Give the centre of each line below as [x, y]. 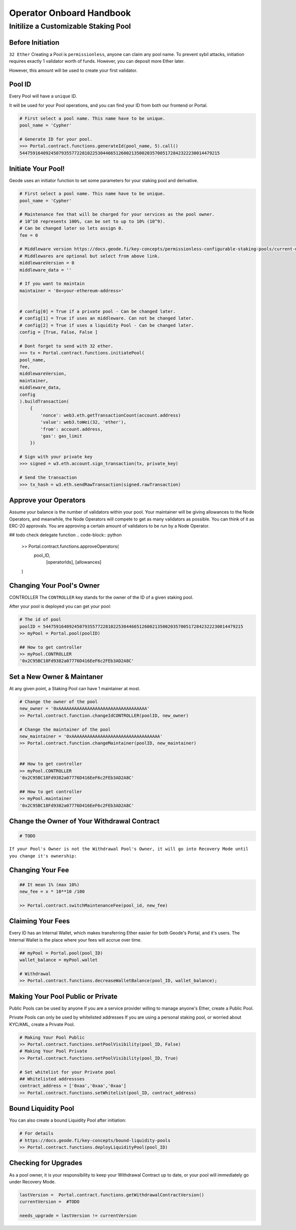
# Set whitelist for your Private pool [68, 1072]
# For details [37, 1134]
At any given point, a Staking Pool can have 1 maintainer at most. [75, 688]
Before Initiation [34, 42]
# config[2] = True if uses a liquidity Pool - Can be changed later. [107, 325]
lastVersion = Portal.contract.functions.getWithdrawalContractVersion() [112, 1195]
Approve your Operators [47, 500]
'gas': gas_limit [61, 436]
